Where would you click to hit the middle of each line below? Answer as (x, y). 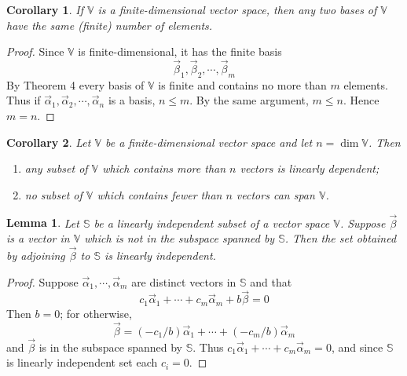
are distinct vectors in (184, 281)
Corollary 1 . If (45, 9)
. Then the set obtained (341, 238)
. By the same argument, (249, 100)
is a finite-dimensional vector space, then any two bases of (237, 9)
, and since (357, 347)
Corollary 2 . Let (49, 142)
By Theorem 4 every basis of (75, 84)
